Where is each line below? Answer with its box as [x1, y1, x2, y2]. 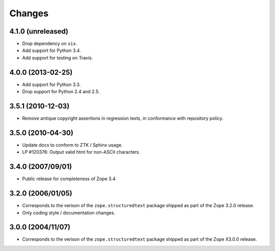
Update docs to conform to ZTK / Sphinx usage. [22, 142, 123, 148]
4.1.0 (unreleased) [9, 27, 69, 36]
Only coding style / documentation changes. [22, 209, 116, 216]
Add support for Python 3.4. [22, 47, 81, 53]
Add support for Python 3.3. [22, 81, 81, 88]
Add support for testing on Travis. [22, 54, 93, 61]
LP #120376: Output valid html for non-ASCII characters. [22, 149, 141, 155]
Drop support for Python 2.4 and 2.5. [22, 89, 100, 95]
